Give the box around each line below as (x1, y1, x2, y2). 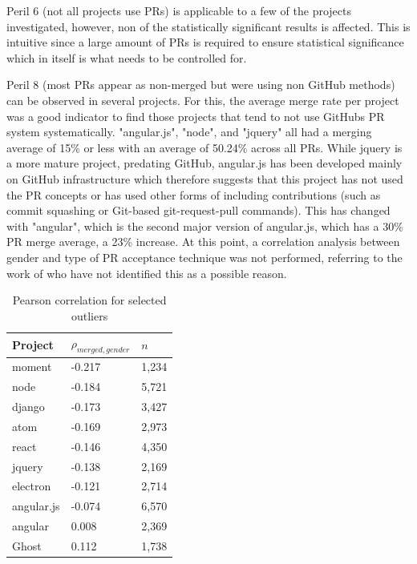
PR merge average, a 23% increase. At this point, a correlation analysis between (6, 233, 400, 250)
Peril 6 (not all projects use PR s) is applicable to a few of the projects (6, 2, 352, 18)
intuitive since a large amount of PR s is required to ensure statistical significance (6, 34, 404, 50)
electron (12, 477, 51, 494)
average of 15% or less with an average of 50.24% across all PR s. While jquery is (6, 139, 403, 155)
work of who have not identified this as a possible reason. (6, 264, 287, 281)
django (12, 398, 45, 415)
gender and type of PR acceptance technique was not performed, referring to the (6, 248, 403, 265)
